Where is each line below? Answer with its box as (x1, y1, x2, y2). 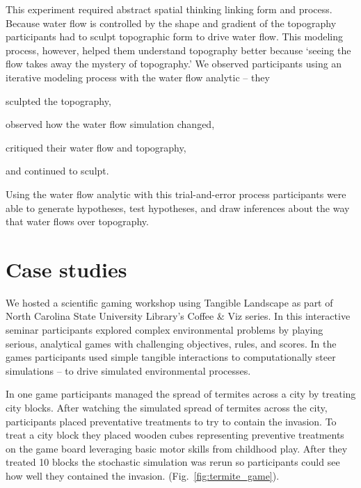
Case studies (6, 254, 127, 283)
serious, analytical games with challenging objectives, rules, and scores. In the (6, 336, 337, 350)
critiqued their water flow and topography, (6, 140, 186, 154)
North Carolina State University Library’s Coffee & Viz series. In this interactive (6, 309, 351, 323)
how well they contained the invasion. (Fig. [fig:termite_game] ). (6, 468, 280, 482)
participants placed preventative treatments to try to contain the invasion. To (6, 414, 337, 428)
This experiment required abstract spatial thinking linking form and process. (6, 2, 332, 16)
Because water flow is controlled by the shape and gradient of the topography (6, 15, 337, 30)
